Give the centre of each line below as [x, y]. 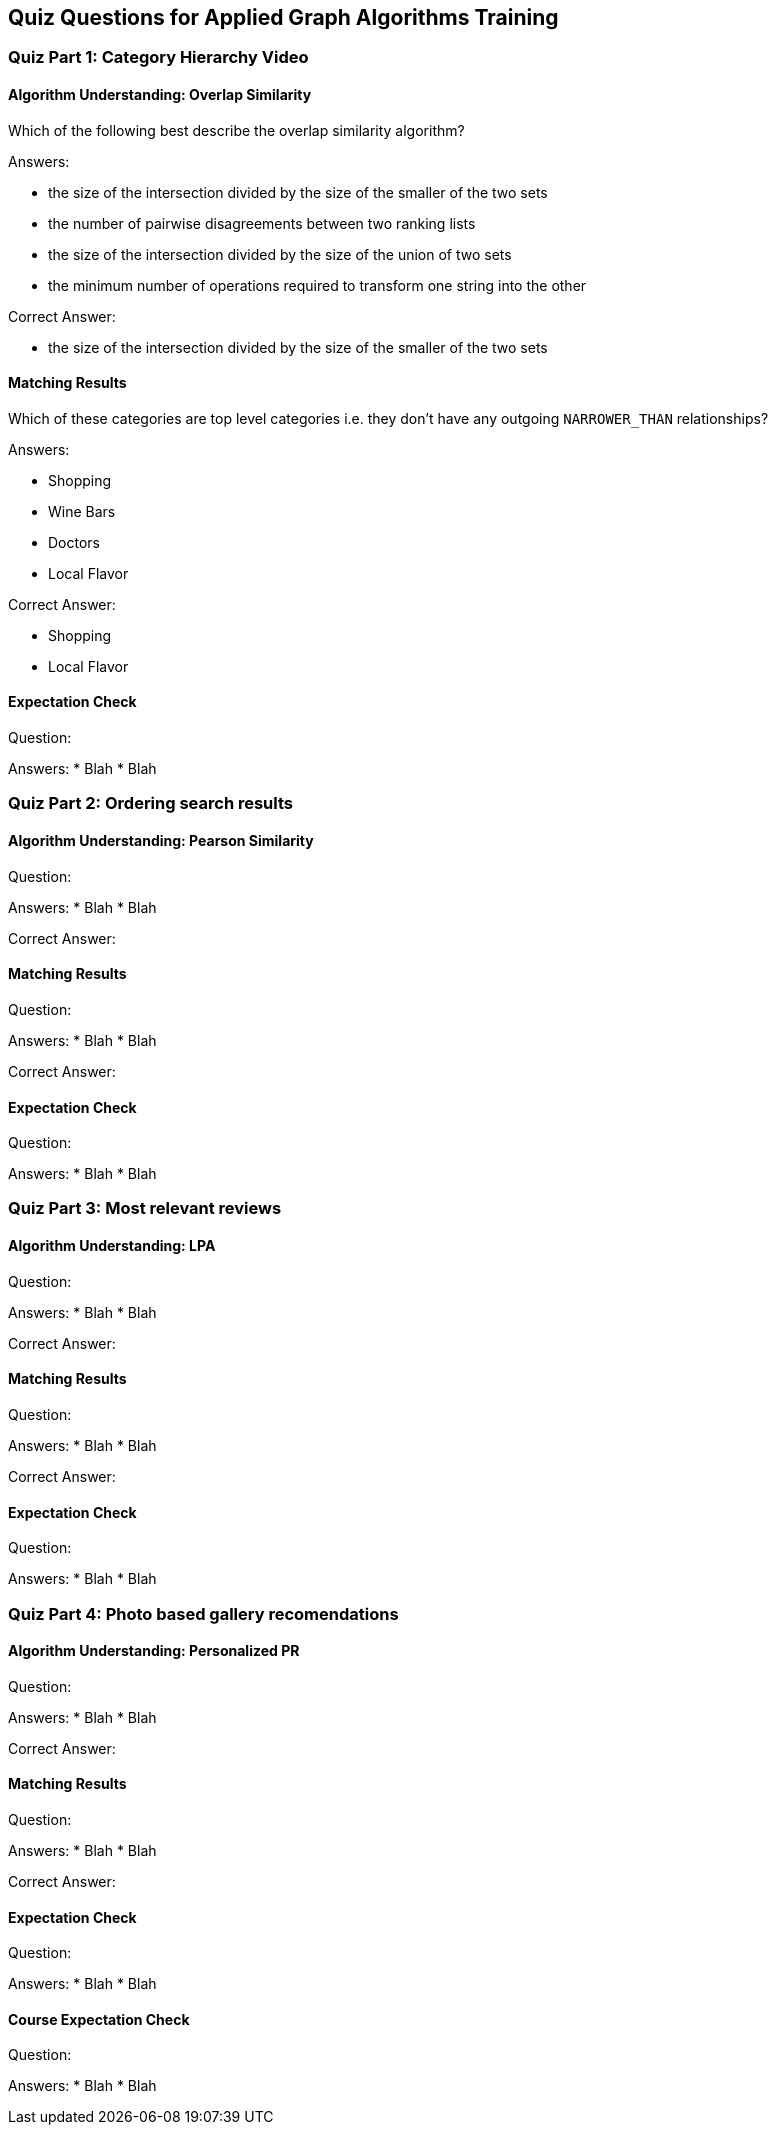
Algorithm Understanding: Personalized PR [154, 1651]
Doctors [74, 542]
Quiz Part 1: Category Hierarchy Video [158, 57]
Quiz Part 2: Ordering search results [151, 803]
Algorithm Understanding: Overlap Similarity [160, 95]
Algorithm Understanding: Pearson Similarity [161, 841]
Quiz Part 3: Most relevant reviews [145, 1208]
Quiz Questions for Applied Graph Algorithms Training [283, 17]
